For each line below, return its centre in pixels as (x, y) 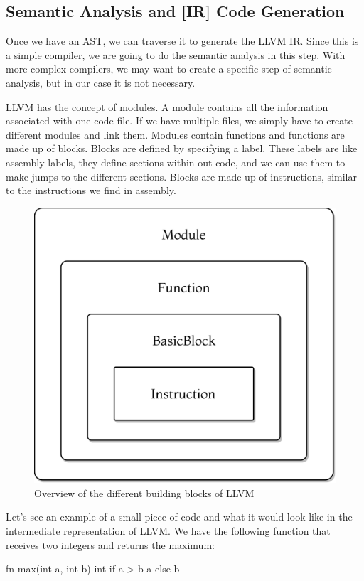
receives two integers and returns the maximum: (110, 544)
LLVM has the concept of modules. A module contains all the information (167, 106)
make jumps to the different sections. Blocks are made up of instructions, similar (181, 176)
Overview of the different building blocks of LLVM (144, 492)
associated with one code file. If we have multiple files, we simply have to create (179, 121)
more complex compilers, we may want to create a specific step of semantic (169, 69)
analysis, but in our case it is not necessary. (101, 82)
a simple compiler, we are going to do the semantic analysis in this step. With (176, 54)
